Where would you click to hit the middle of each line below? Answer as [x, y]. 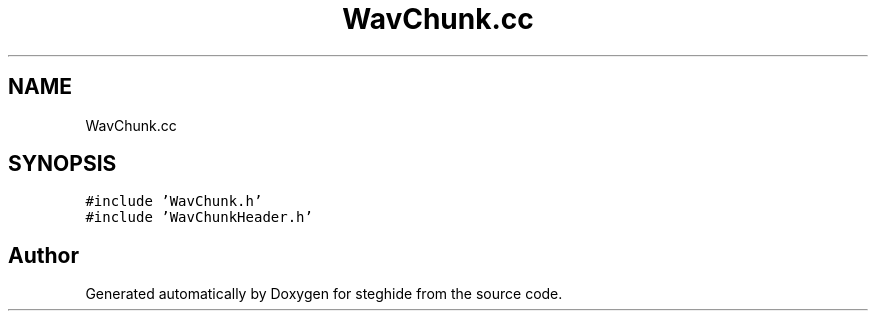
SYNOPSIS [62, 164]
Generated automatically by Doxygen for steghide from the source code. [324, 294]
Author [43, 255]
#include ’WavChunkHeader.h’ [199, 217]
